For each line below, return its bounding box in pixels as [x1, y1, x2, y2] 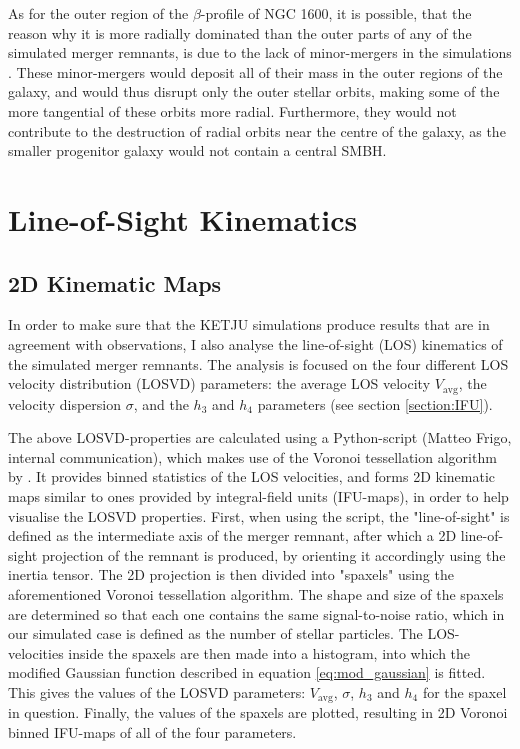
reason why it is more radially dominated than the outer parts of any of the [8, 22, 472, 43]
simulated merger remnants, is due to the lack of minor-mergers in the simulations [8, 42, 512, 63]
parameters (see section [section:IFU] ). [257, 393, 493, 414]
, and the [133, 393, 189, 414]
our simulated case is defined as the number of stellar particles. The [8, 623, 423, 644]
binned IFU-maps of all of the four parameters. [8, 721, 297, 742]
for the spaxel [422, 681, 507, 702]
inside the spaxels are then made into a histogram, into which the [68, 642, 471, 663]
